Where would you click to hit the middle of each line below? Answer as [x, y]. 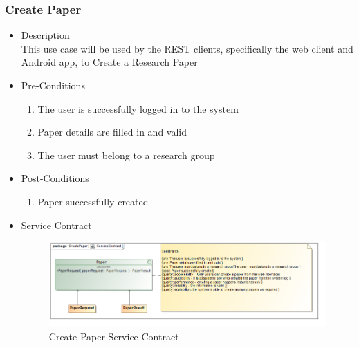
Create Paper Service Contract [114, 336]
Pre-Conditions [53, 85]
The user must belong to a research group [126, 155]
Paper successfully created [93, 201]
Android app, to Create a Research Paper [109, 62]
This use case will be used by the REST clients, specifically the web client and [187, 48]
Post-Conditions [55, 178]
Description [45, 35]
